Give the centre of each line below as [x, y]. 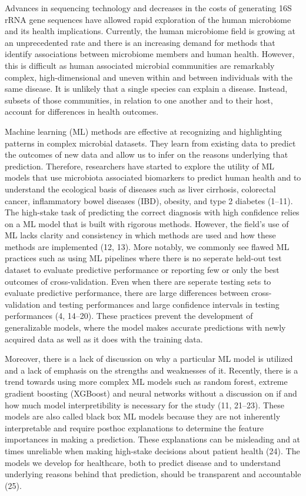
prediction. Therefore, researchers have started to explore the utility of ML [140, 166]
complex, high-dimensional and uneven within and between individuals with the [149, 77]
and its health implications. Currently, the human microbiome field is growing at [150, 31]
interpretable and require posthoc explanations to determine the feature [134, 427]
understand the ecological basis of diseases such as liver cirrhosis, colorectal [140, 189]
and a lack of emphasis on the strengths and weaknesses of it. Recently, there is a [152, 370]
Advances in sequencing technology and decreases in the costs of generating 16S [148, 8]
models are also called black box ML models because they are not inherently [143, 416]
